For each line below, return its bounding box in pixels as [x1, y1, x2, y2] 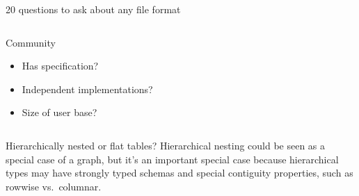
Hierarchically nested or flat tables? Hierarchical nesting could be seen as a [6, 138, 326, 152]
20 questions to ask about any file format [6, 2, 181, 16]
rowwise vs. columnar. [6, 179, 102, 193]
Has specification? [22, 58, 99, 73]
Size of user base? [22, 105, 97, 120]
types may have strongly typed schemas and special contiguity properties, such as [6, 165, 353, 180]
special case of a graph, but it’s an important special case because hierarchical [6, 152, 339, 166]
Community [6, 35, 56, 49]
